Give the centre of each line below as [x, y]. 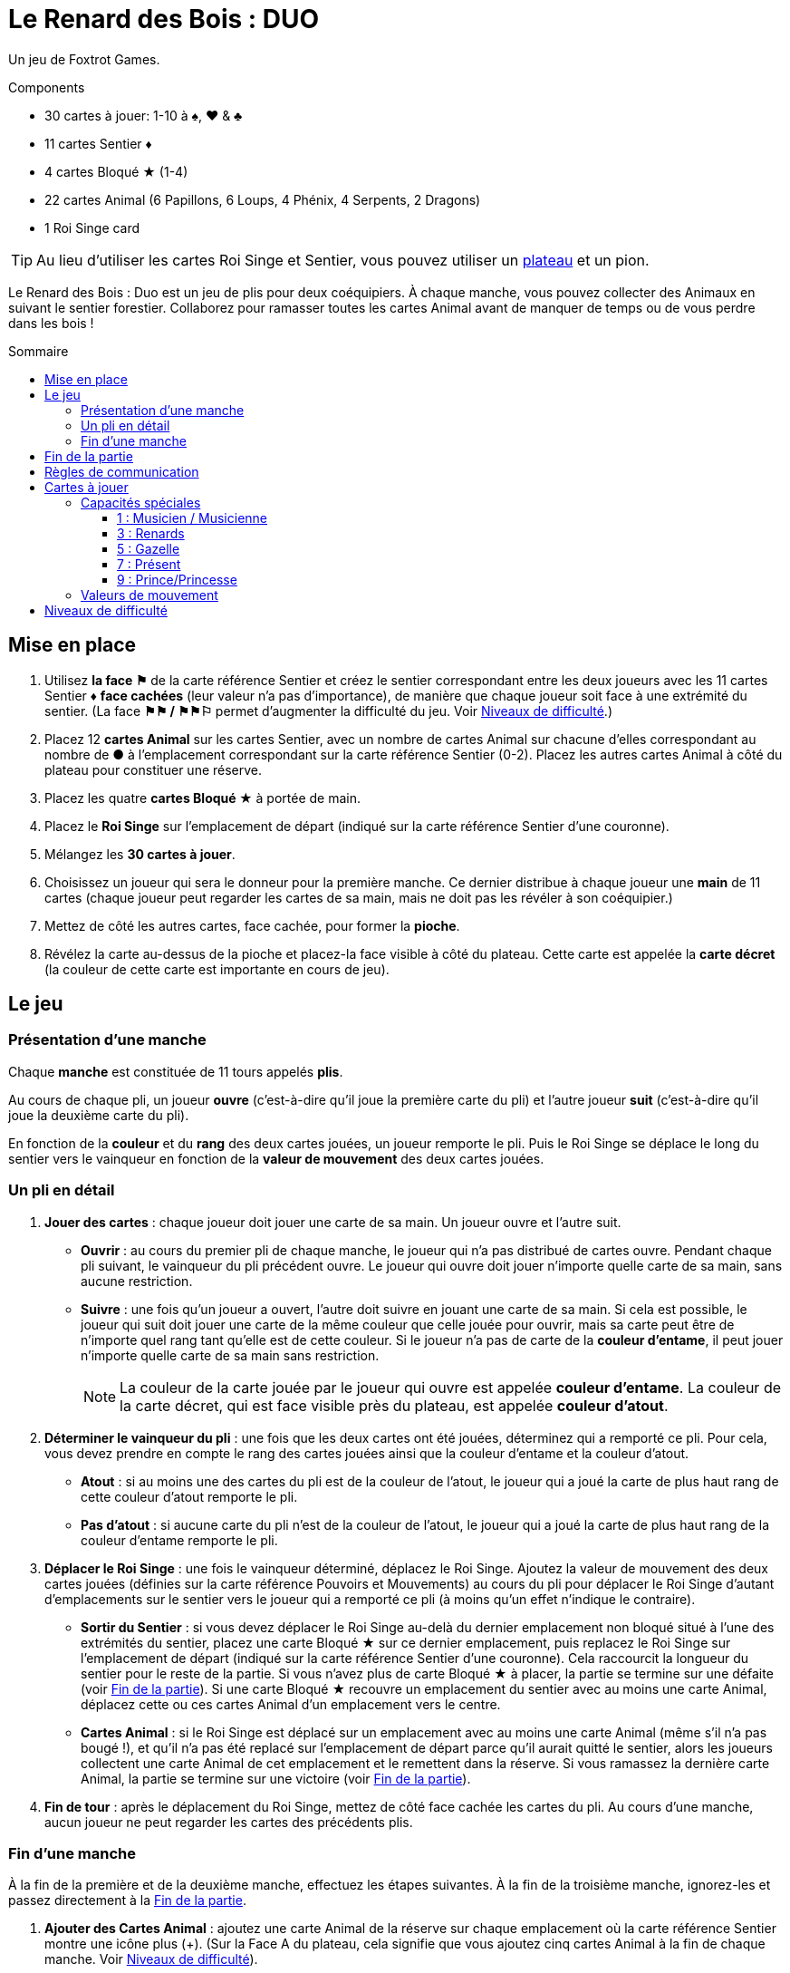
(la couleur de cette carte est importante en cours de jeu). [217, 969]
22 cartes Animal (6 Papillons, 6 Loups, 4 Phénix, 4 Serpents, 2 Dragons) [263, 199]
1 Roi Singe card [92, 227]
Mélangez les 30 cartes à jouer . [140, 854]
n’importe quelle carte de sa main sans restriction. [230, 1355]
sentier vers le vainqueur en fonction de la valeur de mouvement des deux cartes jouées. [276, 1158]
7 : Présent [149, 564]
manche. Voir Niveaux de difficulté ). [151, 1959]
